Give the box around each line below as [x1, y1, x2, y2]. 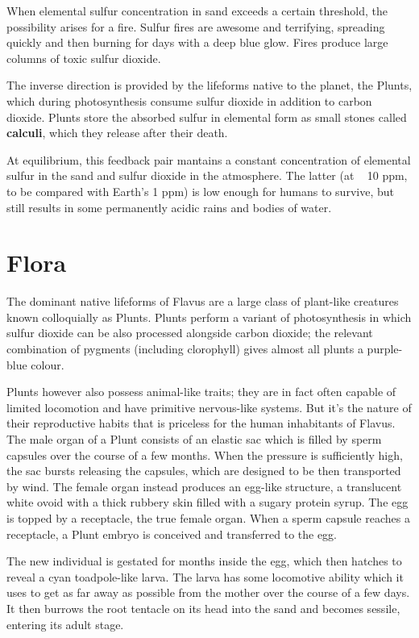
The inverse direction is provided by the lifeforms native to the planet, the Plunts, [6, 77, 413, 94]
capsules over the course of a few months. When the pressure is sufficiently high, [6, 446, 403, 463]
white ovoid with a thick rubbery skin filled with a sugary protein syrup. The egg [6, 494, 409, 511]
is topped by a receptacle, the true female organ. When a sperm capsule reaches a [6, 509, 410, 526]
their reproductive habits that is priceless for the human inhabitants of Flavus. [6, 415, 396, 432]
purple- [367, 340, 403, 357]
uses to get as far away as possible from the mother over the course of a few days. [6, 584, 410, 601]
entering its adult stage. [6, 615, 124, 632]
